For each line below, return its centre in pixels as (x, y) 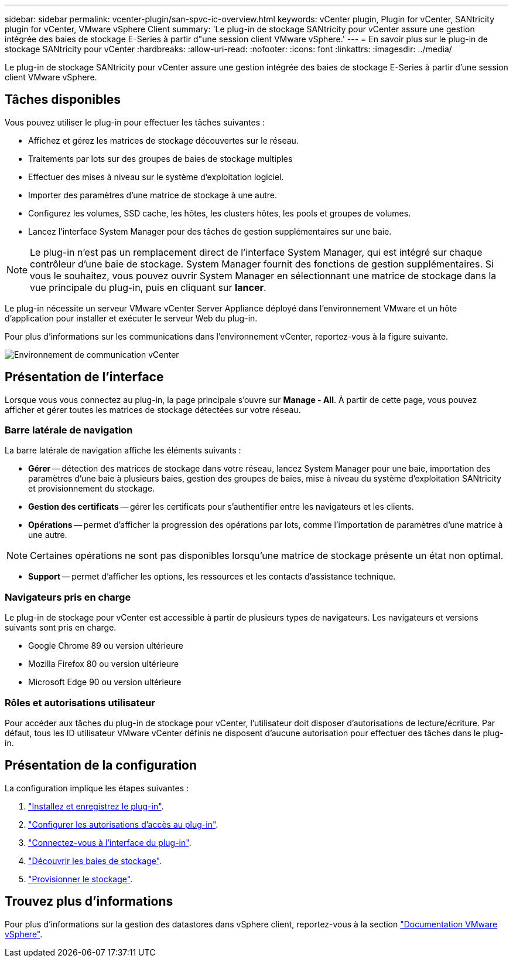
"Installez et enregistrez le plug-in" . (96, 806)
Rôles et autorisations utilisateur (80, 702)
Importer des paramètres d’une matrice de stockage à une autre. (153, 195)
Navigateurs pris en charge (68, 597)
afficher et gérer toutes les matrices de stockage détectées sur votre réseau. (153, 409)
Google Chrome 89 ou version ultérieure (106, 646)
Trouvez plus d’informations (89, 902)
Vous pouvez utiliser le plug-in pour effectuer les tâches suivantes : (135, 122)
